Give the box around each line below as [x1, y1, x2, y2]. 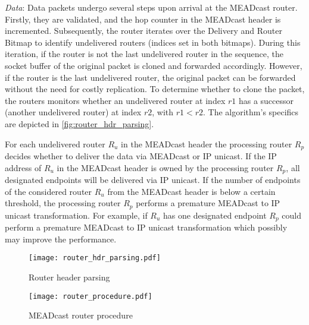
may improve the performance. [5, 232, 117, 245]
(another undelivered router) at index [5, 106, 142, 118]
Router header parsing [29, 270, 110, 283]
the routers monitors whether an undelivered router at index [5, 94, 226, 106]
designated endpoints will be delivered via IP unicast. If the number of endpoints [5, 173, 301, 186]
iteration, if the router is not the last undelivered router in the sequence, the [5, 48, 283, 60]
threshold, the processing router [5, 197, 121, 209]
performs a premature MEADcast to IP [136, 197, 280, 209]
